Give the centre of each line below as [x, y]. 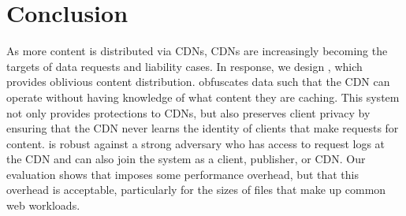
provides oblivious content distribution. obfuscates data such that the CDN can [198, 82]
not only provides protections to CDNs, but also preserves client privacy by [188, 112]
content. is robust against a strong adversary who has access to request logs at [196, 143]
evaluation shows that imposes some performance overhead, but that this [183, 174]
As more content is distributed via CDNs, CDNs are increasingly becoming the [197, 51]
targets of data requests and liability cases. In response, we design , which [184, 66]
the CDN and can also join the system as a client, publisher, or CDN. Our [186, 159]
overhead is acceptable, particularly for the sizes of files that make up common [196, 190]
